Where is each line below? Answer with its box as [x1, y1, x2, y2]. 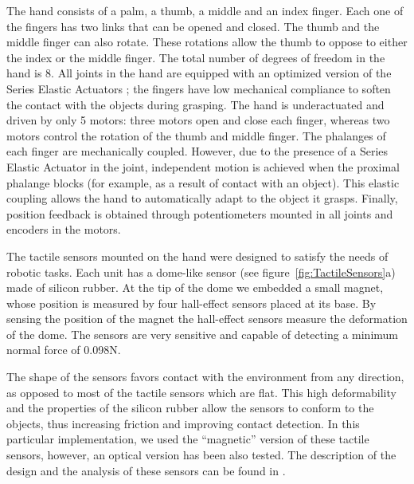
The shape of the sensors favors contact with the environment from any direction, [6, 368, 404, 385]
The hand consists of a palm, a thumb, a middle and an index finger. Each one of [6, 2, 404, 18]
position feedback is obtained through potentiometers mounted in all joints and [6, 205, 393, 222]
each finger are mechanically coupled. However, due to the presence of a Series [6, 143, 389, 159]
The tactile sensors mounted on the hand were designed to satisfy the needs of [6, 247, 389, 264]
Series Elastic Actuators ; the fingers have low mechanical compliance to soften [6, 80, 391, 96]
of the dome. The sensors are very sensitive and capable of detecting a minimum [6, 325, 398, 342]
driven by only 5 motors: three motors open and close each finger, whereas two [6, 112, 390, 128]
